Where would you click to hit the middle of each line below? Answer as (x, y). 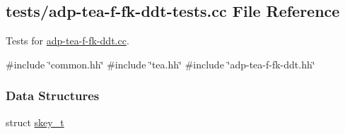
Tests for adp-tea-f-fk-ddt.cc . (68, 41)
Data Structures (53, 96)
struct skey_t (35, 122)
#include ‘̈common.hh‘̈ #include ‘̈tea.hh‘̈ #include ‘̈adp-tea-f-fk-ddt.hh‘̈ (160, 64)
